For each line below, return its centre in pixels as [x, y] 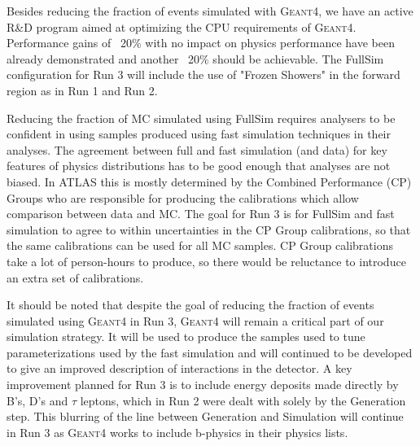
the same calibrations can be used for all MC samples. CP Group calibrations [200, 245]
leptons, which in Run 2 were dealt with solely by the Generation [243, 400]
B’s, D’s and [37, 400]
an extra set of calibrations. [75, 277]
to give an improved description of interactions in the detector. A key [179, 368]
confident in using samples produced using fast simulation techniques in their [199, 134]
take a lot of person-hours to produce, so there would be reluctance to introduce [206, 261]
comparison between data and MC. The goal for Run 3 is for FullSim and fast [201, 214]
